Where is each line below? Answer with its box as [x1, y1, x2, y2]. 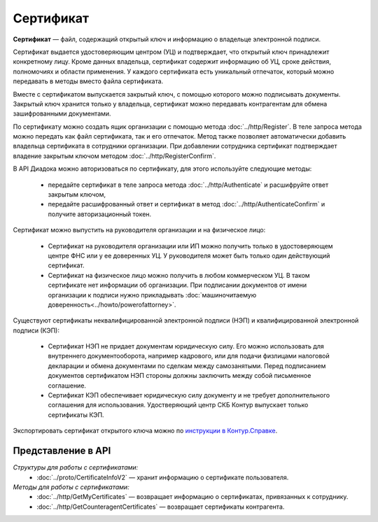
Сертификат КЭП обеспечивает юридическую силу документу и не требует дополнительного [48, 391, 330, 400]
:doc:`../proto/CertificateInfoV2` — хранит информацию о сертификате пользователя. [36, 473, 289, 481]
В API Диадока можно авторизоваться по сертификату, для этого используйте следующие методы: [13, 164, 312, 173]
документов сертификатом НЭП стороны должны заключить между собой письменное [48, 372, 311, 380]
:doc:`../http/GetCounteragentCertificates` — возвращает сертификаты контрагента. [36, 502, 285, 511]
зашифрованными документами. [13, 109, 111, 118]
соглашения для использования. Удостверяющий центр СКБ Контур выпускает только [48, 401, 309, 409]
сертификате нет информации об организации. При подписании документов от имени [48, 281, 307, 290]
